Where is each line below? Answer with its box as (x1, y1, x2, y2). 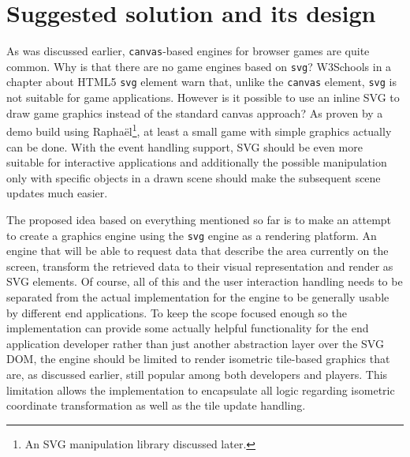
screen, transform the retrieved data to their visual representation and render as (6, 257, 393, 274)
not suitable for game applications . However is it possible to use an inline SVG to (6, 89, 400, 106)
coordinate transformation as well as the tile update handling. (6, 397, 306, 414)
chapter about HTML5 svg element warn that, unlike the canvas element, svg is (6, 73, 397, 90)
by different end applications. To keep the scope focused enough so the (6, 304, 347, 320)
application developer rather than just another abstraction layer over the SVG (6, 335, 384, 351)
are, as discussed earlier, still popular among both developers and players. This (6, 365, 388, 382)
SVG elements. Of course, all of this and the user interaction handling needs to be (6, 273, 403, 290)
